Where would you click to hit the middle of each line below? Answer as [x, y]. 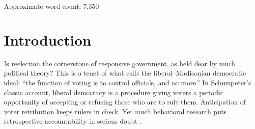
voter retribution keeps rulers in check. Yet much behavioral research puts [115, 111]
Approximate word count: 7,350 [52, 6]
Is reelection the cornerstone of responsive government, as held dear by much [120, 63]
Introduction [48, 39]
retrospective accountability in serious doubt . [73, 121]
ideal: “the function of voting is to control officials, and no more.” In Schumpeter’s [127, 82]
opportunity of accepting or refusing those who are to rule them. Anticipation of [125, 102]
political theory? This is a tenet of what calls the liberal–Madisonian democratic [125, 73]
